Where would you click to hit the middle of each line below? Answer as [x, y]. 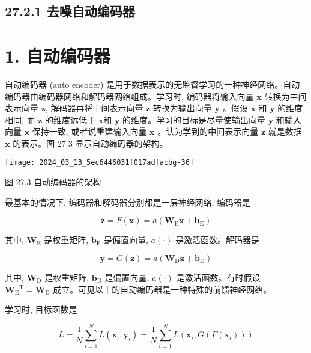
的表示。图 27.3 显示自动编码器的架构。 [90, 143]
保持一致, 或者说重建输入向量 [89, 131]
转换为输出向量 [182, 108]
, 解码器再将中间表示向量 [94, 108]
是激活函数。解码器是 [217, 240]
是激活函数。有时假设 [218, 277]
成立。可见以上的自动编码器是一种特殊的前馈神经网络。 [162, 289]
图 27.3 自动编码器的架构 [53, 182]
